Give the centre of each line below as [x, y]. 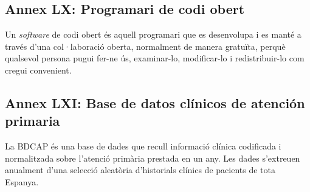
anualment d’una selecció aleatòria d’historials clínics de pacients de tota [140, 170]
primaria [33, 121]
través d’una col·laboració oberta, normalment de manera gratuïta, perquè [145, 46]
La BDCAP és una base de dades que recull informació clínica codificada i [143, 146]
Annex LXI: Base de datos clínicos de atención [155, 102]
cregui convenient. [38, 70]
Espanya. [22, 181]
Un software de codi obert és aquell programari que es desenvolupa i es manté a [153, 34]
